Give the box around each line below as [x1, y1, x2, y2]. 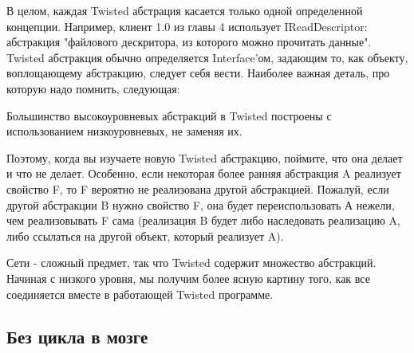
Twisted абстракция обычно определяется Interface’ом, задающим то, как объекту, [6, 49, 408, 65]
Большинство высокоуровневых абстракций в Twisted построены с [6, 107, 332, 124]
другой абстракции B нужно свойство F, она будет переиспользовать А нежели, [6, 196, 395, 213]
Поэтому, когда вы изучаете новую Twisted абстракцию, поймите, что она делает [6, 149, 403, 166]
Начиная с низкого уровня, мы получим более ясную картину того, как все [6, 269, 370, 286]
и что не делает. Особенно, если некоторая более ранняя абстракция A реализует [6, 165, 401, 182]
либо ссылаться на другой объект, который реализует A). [6, 227, 284, 244]
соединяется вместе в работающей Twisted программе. [6, 285, 274, 302]
